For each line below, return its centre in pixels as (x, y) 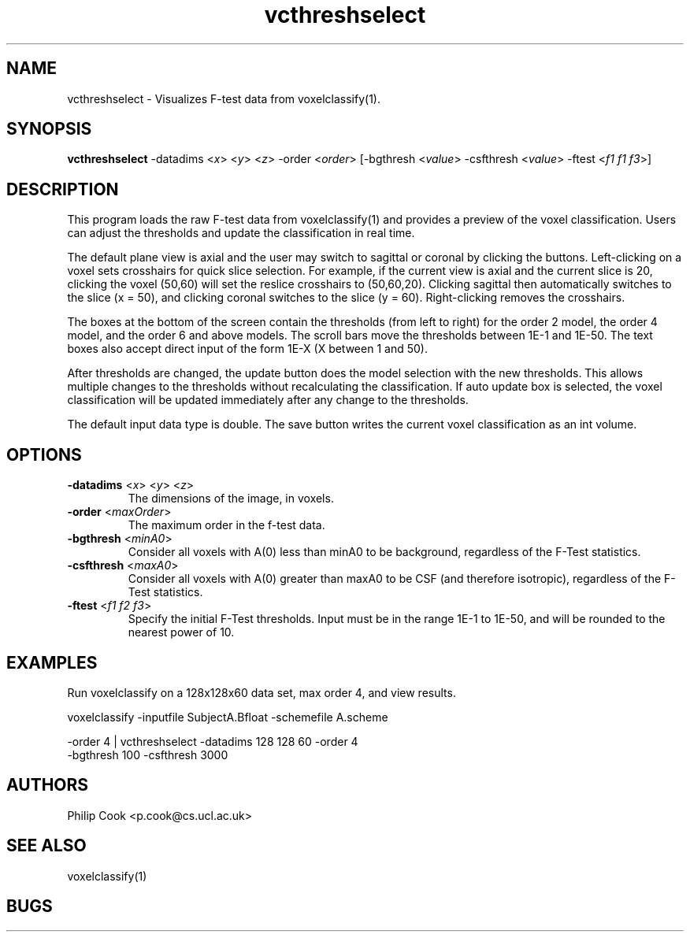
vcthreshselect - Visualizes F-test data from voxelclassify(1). (224, 98)
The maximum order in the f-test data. (226, 525)
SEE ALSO (46, 846)
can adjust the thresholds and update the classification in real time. (241, 233)
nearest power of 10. (181, 632)
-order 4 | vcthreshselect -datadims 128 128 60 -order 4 (213, 741)
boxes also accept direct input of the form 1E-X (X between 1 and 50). (247, 349)
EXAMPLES (52, 662)
